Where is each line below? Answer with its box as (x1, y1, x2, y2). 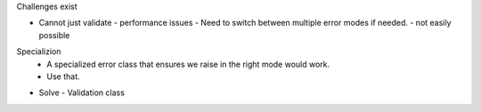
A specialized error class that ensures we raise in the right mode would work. (46, 59, 330, 69)
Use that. (46, 71, 80, 82)
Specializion (16, 46, 61, 57)
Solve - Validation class (38, 87, 125, 98)
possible (38, 29, 70, 40)
